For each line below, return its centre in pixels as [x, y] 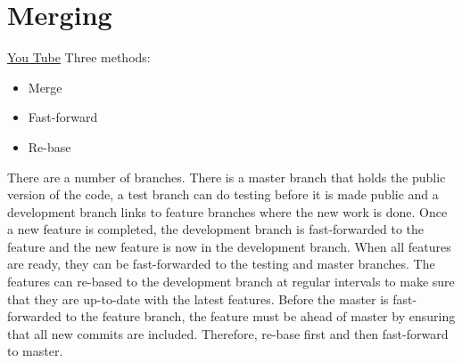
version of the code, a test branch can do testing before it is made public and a [223, 194]
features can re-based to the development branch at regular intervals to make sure [231, 282]
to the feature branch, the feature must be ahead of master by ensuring [260, 316]
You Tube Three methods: [79, 57]
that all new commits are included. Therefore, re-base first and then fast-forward [228, 333]
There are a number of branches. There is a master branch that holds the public [227, 177]
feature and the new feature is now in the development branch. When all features [229, 246]
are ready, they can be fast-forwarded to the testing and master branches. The [221, 264]
